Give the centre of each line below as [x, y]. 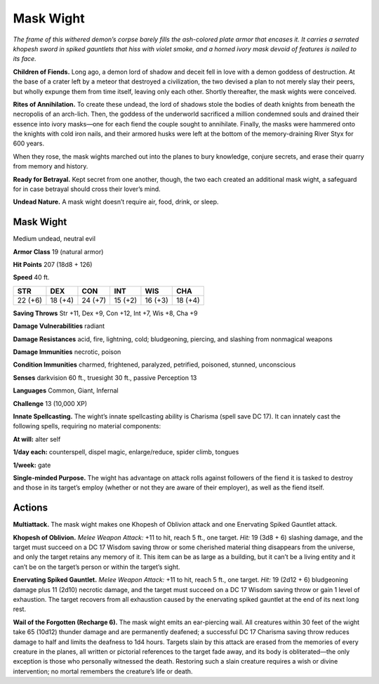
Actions [31, 508]
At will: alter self [37, 439]
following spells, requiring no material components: [87, 426]
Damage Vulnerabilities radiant [59, 326]
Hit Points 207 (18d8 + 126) [53, 265]
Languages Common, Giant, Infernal [66, 390]
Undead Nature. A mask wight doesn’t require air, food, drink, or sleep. [116, 202]
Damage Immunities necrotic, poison [67, 352]
